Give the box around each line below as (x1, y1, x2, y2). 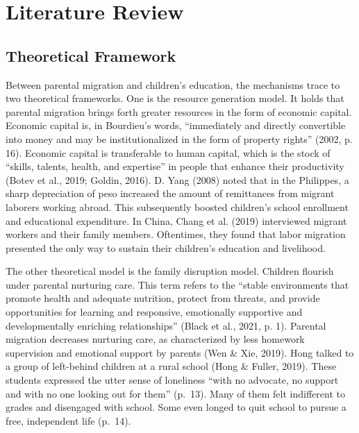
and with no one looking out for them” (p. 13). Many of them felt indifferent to (6, 386, 345, 400)
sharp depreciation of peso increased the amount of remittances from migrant (6, 186, 335, 201)
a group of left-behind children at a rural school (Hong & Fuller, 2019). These (6, 359, 337, 373)
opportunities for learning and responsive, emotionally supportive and (6, 305, 303, 319)
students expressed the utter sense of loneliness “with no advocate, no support (6, 373, 339, 387)
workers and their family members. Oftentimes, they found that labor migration (6, 227, 346, 241)
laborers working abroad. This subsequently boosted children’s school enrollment (6, 199, 349, 214)
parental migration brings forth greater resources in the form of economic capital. (6, 104, 352, 119)
